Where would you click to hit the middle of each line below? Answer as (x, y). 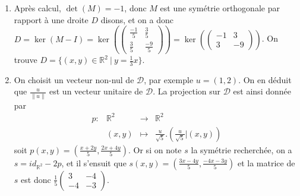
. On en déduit (265, 79)
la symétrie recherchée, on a (241, 149)
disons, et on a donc (137, 19)
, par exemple (169, 79)
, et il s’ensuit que (94, 162)
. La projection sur (187, 91)
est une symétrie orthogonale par (220, 8)
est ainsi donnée (262, 91)
